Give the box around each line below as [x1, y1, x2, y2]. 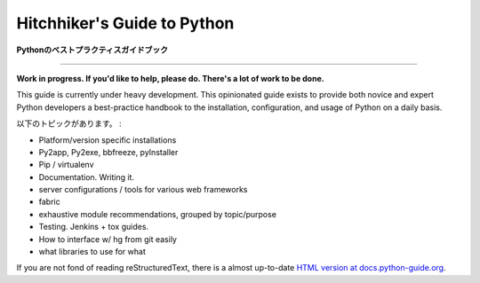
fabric [38, 196, 61, 208]
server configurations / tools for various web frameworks [38, 185, 248, 195]
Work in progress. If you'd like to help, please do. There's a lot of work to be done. [16, 73, 324, 83]
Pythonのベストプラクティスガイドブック [16, 44, 169, 55]
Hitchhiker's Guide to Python [16, 13, 235, 33]
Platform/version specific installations [38, 134, 177, 145]
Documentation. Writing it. [38, 171, 135, 182]
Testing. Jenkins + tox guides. [38, 222, 149, 232]
